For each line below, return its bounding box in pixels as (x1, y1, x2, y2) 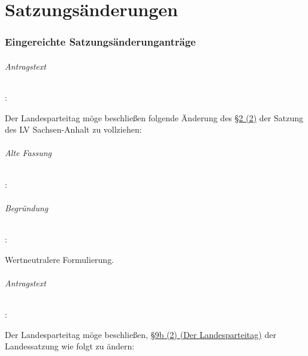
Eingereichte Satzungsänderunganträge (5, 34, 196, 49)
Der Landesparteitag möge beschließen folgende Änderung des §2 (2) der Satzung (5, 111, 303, 124)
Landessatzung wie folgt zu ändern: (5, 340, 135, 352)
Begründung (5, 201, 49, 214)
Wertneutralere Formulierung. (5, 253, 114, 265)
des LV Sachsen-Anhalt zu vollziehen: (5, 123, 142, 136)
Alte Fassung (5, 146, 52, 159)
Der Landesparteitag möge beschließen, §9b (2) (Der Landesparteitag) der (5, 328, 276, 340)
